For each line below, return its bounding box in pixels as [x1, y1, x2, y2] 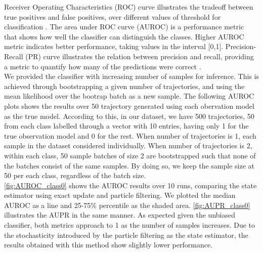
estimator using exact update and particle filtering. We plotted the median [4, 190, 236, 200]
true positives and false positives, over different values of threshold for [4, 11, 221, 22]
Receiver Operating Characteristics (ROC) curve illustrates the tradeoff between [4, 2, 253, 12]
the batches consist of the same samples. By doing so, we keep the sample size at [4, 160, 255, 171]
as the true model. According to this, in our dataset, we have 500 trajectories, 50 [4, 110, 254, 121]
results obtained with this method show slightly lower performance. [4, 239, 212, 250]
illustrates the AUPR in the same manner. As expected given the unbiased [4, 209, 235, 220]
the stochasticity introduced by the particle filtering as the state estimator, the [4, 229, 248, 240]
